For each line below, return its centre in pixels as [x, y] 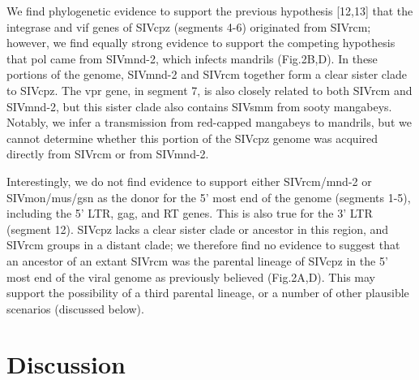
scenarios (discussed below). [75, 308]
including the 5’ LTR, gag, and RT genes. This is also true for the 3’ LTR [190, 213]
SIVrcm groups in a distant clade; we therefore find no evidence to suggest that [203, 245]
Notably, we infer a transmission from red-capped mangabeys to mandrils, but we [209, 122]
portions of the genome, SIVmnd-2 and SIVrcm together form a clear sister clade [207, 74]
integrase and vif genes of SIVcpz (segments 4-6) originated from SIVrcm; [189, 26]
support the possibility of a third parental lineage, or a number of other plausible [208, 293]
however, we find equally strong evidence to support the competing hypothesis [201, 43]
